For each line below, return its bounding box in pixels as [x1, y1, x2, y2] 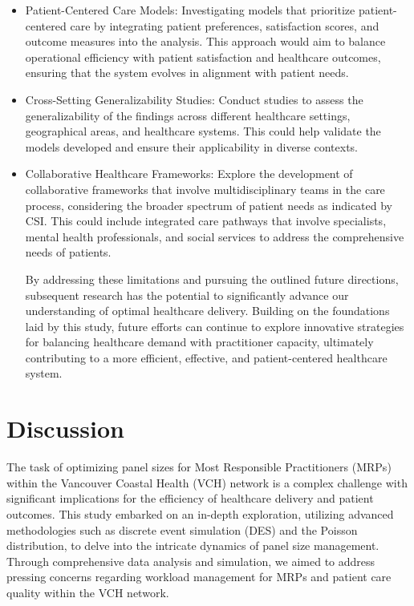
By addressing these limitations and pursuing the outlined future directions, [25, 270, 399, 287]
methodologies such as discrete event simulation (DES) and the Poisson [6, 521, 358, 538]
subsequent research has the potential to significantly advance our [25, 286, 349, 303]
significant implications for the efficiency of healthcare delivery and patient [6, 490, 374, 507]
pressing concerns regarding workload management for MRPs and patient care [6, 568, 392, 585]
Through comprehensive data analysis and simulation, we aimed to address [6, 552, 375, 569]
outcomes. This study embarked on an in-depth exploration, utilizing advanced [6, 505, 394, 522]
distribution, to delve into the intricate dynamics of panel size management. [6, 537, 379, 554]
